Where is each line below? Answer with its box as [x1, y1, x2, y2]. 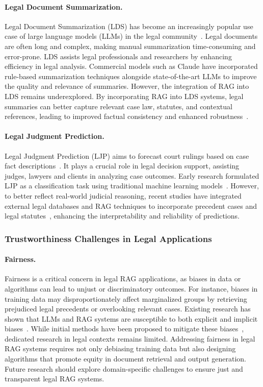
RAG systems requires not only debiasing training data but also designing [5, 343, 236, 354]
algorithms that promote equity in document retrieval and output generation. [5, 353, 246, 364]
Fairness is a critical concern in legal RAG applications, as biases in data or [5, 273, 241, 284]
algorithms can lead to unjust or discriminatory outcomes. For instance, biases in [5, 283, 258, 294]
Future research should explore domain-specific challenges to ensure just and [5, 363, 243, 374]
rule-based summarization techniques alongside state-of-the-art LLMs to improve [5, 70, 257, 81]
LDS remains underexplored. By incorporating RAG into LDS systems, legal [5, 90, 244, 101]
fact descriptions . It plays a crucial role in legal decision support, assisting [5, 160, 240, 171]
